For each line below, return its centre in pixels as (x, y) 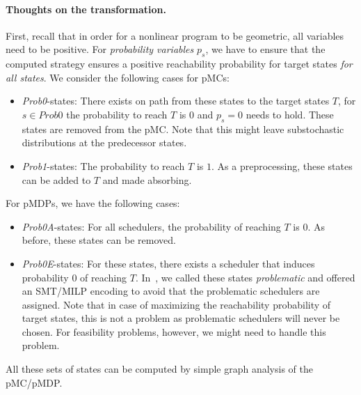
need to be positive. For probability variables (100, 49)
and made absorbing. (147, 179)
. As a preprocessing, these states (282, 165)
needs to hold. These (290, 114)
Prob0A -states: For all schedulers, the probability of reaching (151, 226)
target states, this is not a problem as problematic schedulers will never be (181, 318)
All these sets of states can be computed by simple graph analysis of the (159, 369)
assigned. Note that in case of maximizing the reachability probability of (176, 304)
